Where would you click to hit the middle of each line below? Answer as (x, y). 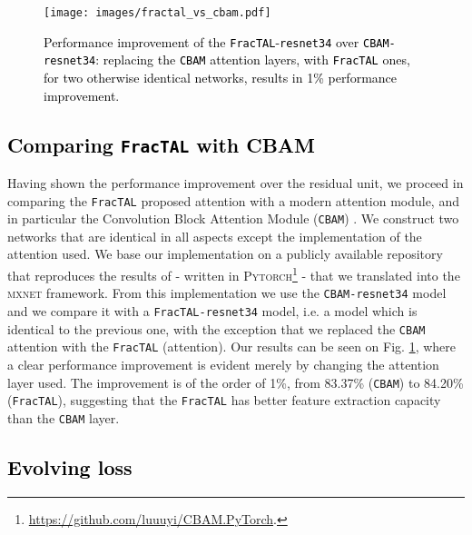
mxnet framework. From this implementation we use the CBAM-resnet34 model (227, 293)
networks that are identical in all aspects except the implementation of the (215, 236)
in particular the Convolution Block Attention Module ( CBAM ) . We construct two (233, 218)
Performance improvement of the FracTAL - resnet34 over (202, 41)
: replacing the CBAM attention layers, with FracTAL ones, (253, 59)
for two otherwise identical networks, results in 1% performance (221, 77)
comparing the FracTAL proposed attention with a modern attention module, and (233, 200)
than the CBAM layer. (64, 417)
